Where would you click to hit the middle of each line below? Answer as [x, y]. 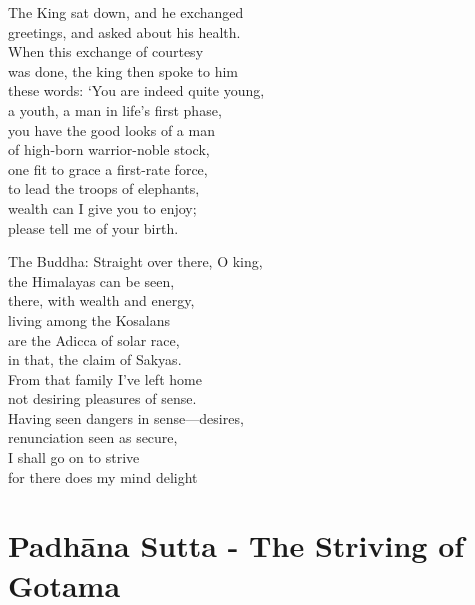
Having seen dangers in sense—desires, [126, 417]
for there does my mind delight [103, 476]
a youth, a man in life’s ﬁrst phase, [115, 109]
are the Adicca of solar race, [94, 339]
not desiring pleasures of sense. [102, 398]
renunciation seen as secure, [93, 437]
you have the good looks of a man [111, 129]
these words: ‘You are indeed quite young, [136, 90]
